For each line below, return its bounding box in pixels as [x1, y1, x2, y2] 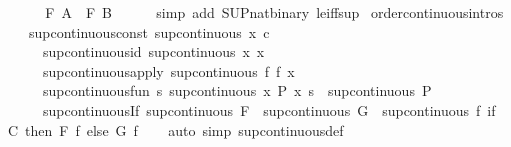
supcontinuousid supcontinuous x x [42, 41, 265, 62]
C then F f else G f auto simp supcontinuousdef [8, 119, 344, 140]
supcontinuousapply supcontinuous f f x [42, 60, 295, 81]
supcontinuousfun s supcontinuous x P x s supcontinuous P [42, 80, 432, 101]
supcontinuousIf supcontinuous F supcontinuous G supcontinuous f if [42, 99, 496, 120]
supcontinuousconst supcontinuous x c [28, 21, 270, 42]
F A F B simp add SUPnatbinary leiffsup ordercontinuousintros [45, 2, 504, 22]
